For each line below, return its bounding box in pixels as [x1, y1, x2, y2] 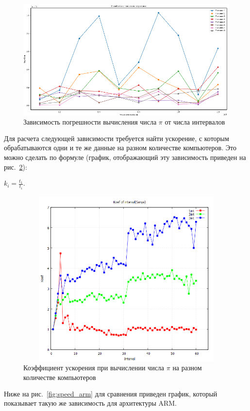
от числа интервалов [165, 117, 225, 127]
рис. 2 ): [4, 161, 27, 172]
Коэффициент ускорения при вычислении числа [23, 363, 165, 373]
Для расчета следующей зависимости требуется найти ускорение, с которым [4, 133, 229, 143]
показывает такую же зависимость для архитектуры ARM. [4, 398, 177, 408]
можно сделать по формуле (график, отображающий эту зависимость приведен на [4, 152, 246, 162]
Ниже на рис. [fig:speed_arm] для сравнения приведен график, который [4, 388, 217, 398]
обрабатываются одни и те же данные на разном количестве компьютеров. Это [4, 142, 236, 153]
